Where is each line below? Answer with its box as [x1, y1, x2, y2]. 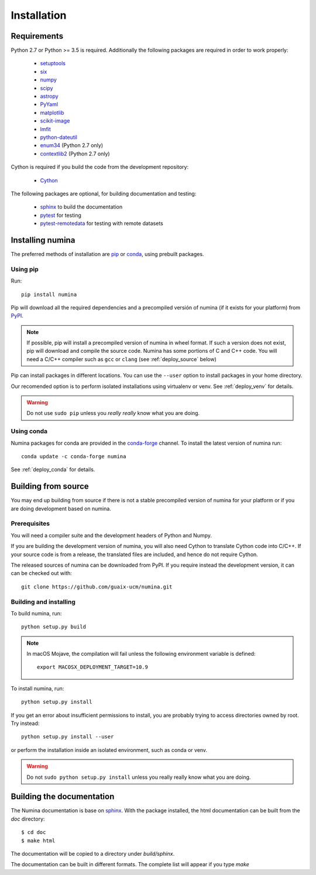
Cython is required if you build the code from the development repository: [11, 164, 189, 171]
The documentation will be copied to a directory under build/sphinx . [11, 850, 175, 857]
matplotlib [40, 109, 64, 116]
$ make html [21, 837, 56, 844]
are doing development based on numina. [11, 505, 111, 512]
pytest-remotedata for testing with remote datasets [40, 220, 163, 227]
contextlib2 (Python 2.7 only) [40, 150, 111, 157]
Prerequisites [11, 519, 50, 527]
